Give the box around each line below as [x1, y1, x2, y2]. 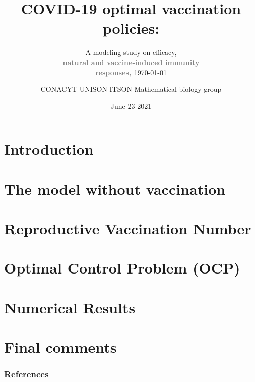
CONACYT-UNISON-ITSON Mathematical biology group [40, 84, 222, 94]
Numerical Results [4, 297, 136, 317]
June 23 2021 [110, 100, 152, 111]
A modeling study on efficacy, [85, 47, 177, 58]
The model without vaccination [4, 178, 226, 199]
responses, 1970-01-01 [95, 67, 167, 77]
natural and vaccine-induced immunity [62, 57, 200, 67]
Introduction [4, 139, 94, 159]
